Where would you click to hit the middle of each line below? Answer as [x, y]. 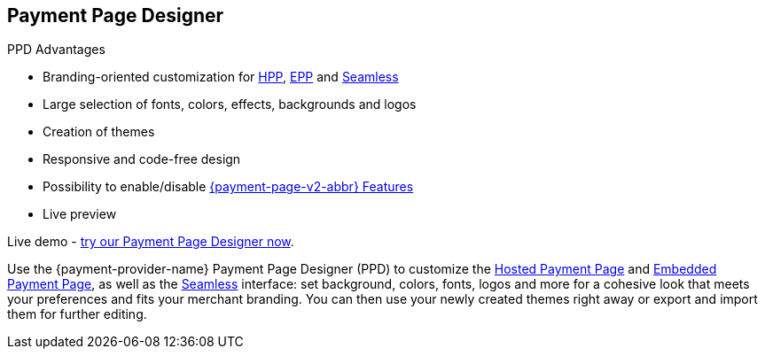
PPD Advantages [56, 50]
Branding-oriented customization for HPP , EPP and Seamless [221, 77]
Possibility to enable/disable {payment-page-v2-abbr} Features [228, 187]
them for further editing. [77, 314]
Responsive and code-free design [142, 159]
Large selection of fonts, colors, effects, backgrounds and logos [230, 104]
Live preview [80, 214]
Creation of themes [99, 132]
